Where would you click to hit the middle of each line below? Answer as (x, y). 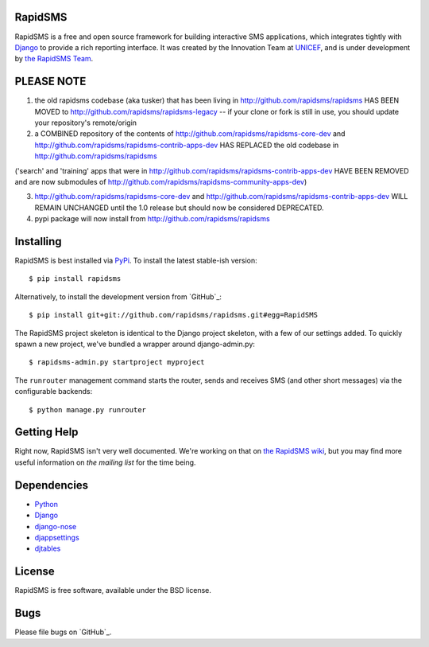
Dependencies (52, 485)
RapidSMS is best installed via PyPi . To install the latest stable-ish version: (136, 261)
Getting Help (46, 433)
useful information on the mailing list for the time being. (105, 462)
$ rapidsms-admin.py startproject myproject (117, 362)
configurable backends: (54, 392)
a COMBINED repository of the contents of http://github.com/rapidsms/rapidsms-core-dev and (190, 134)
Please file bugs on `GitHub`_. (63, 632)
